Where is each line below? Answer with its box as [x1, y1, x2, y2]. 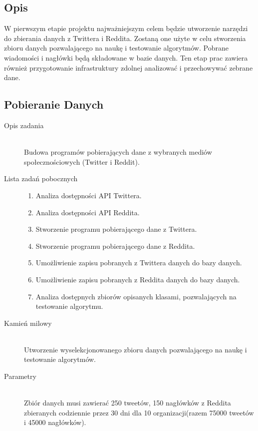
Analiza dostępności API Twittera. [35, 190, 142, 200]
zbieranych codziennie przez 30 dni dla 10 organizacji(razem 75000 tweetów [24, 407, 254, 417]
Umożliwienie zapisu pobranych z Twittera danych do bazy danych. [35, 257, 242, 268]
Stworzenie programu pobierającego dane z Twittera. [35, 224, 197, 234]
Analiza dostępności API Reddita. [35, 207, 140, 217]
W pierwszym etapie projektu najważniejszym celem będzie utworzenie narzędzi [4, 23, 248, 34]
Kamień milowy [4, 317, 52, 328]
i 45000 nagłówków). [24, 417, 86, 427]
